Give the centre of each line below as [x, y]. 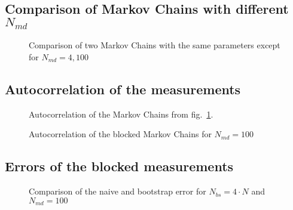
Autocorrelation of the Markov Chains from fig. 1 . [121, 114]
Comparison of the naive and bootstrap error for [117, 191]
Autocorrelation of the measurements [123, 89]
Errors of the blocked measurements [119, 166]
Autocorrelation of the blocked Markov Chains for [120, 134]
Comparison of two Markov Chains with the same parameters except [155, 45]
